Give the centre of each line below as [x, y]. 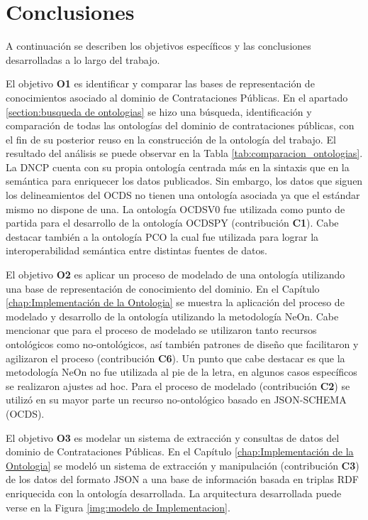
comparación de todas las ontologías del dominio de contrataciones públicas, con [180, 125]
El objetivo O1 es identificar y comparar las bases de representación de [160, 83]
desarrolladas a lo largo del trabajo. [83, 59]
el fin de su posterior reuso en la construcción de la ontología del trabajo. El [171, 139]
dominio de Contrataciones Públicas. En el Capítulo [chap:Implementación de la [180, 451]
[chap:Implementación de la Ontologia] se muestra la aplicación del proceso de [175, 302]
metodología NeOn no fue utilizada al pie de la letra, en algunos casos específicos [182, 372]
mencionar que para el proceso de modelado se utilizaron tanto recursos [161, 330]
